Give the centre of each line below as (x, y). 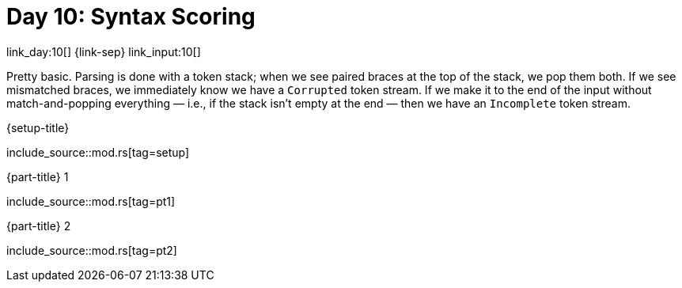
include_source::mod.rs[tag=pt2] (92, 250)
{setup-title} (38, 127)
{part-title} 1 (38, 176)
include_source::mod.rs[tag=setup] (98, 152)
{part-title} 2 (39, 225)
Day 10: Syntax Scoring (131, 17)
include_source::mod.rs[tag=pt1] (91, 201)
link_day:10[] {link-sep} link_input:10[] (104, 51)
